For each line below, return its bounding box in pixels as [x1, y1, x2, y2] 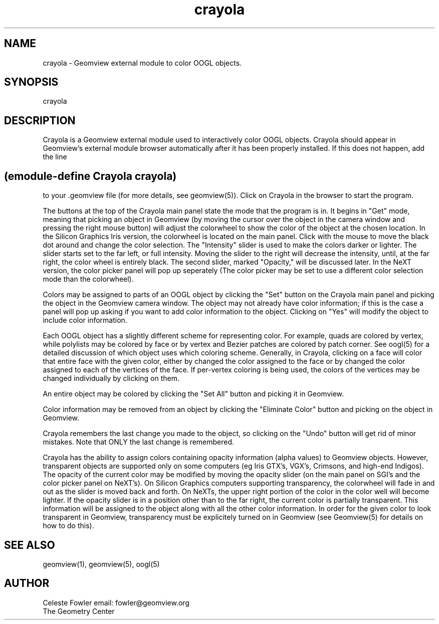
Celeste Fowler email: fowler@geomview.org [43, 598, 189, 607]
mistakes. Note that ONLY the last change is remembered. [43, 438, 235, 447]
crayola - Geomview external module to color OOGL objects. [43, 58, 242, 67]
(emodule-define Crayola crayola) [4, 169, 177, 182]
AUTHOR [4, 577, 50, 590]
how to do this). [43, 521, 94, 530]
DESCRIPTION [4, 114, 76, 127]
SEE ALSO [4, 538, 55, 551]
